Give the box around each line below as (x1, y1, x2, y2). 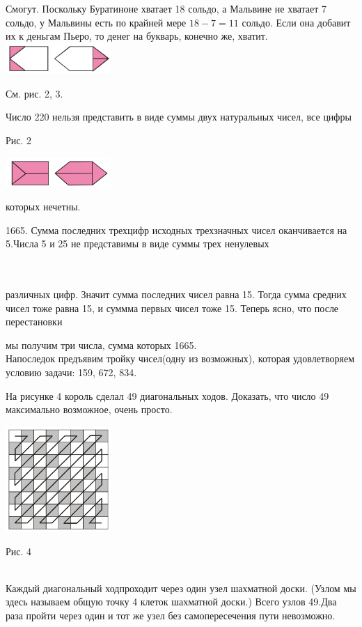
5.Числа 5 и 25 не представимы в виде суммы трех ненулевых (6, 236, 269, 251)
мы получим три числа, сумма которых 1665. (6, 337, 197, 352)
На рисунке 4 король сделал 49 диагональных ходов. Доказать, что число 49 (6, 388, 329, 403)
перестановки (6, 314, 63, 329)
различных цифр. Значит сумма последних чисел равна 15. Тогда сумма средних (6, 287, 347, 302)
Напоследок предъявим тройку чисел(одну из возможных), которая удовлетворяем (6, 351, 355, 366)
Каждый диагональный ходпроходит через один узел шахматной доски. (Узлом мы (6, 580, 356, 595)
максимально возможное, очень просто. (6, 402, 173, 417)
